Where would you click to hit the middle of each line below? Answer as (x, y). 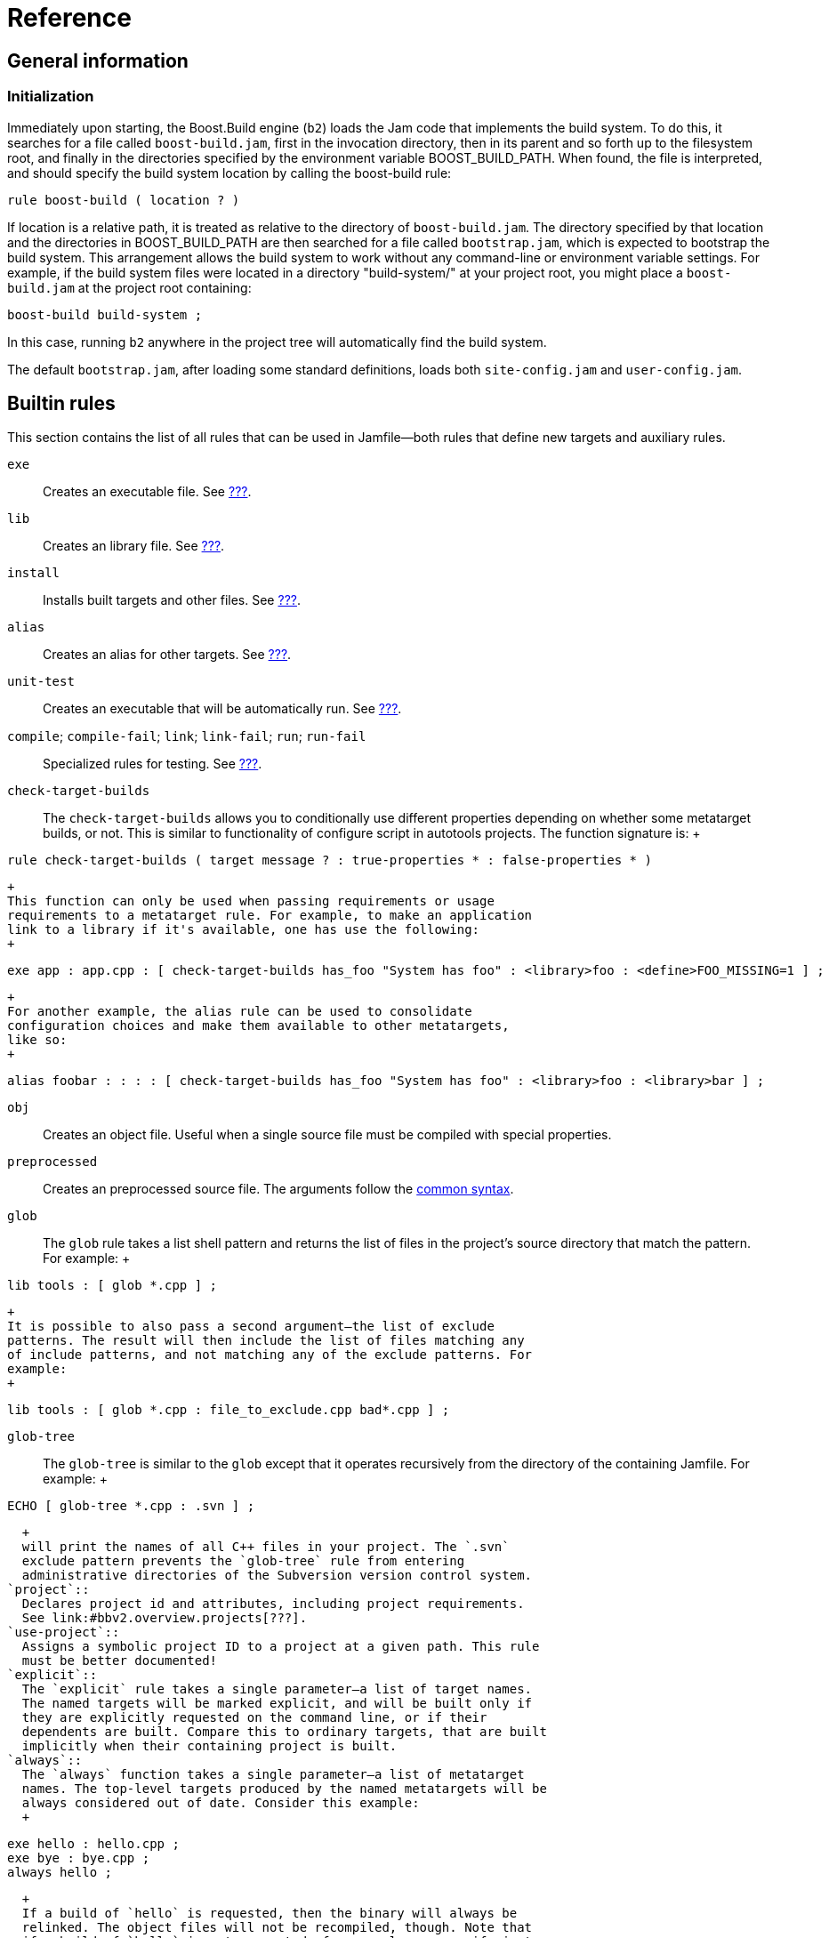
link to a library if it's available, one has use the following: (244, 930)
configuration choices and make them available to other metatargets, (258, 1026)
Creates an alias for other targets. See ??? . (167, 655)
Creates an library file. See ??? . (134, 546)
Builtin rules (61, 403)
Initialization (51, 96)
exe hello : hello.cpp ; (93, 1844)
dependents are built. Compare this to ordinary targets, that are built (284, 1732)
